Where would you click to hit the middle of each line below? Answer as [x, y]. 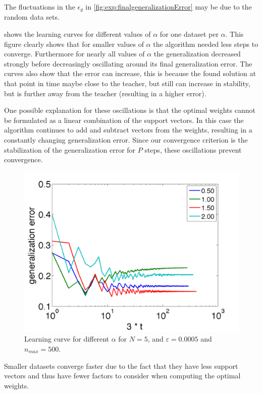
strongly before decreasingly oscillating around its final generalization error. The [128, 63]
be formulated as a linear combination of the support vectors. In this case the [124, 120]
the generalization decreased [197, 54]
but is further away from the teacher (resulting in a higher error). [105, 93]
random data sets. [32, 17]
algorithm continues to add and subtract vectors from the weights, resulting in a [128, 130]
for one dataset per [189, 34]
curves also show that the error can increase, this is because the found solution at [130, 73]
